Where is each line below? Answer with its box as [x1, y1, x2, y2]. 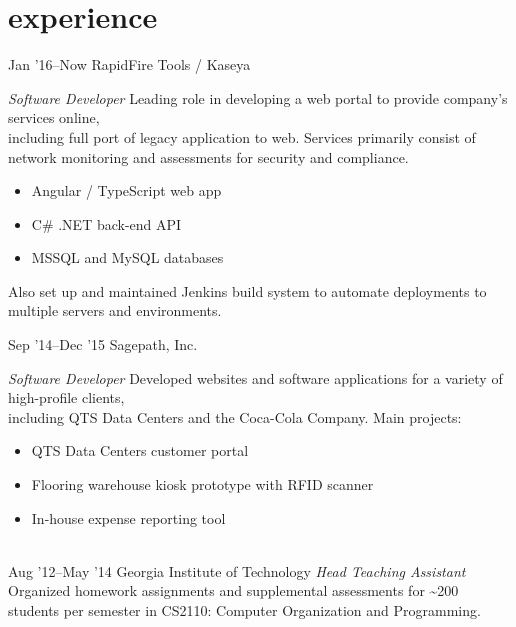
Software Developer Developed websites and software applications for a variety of [8, 367, 503, 388]
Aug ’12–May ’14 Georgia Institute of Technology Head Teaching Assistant [8, 560, 466, 581]
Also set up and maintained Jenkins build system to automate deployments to [8, 280, 487, 301]
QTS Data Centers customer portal [31, 440, 249, 461]
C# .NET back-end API [31, 213, 182, 234]
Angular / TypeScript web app [31, 180, 222, 201]
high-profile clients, [8, 387, 125, 408]
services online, [8, 107, 100, 128]
